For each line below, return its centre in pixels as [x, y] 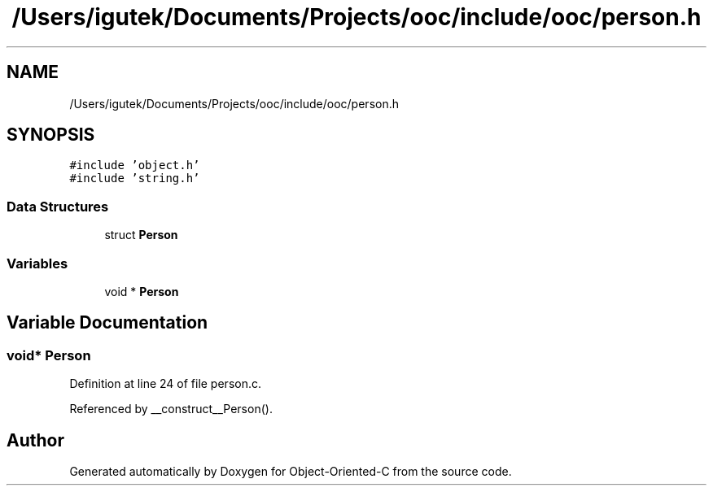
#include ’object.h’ [135, 165]
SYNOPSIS [51, 135]
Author [35, 440]
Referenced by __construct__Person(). [171, 409]
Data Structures [58, 206]
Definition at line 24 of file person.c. [165, 384]
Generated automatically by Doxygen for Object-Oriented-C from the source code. [291, 471]
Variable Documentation [107, 323]
